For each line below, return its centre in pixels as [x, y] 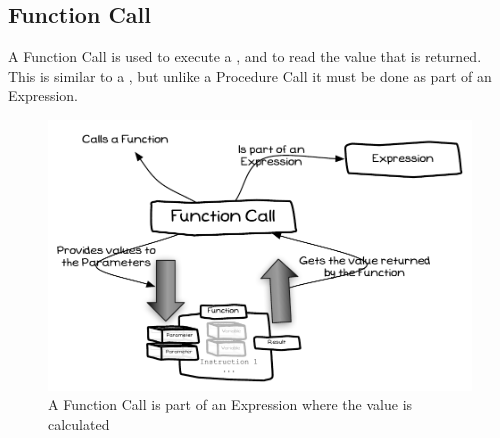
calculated [79, 424]
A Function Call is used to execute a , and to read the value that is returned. [245, 56]
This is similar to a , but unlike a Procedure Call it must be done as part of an [250, 75]
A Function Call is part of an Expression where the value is [230, 404]
